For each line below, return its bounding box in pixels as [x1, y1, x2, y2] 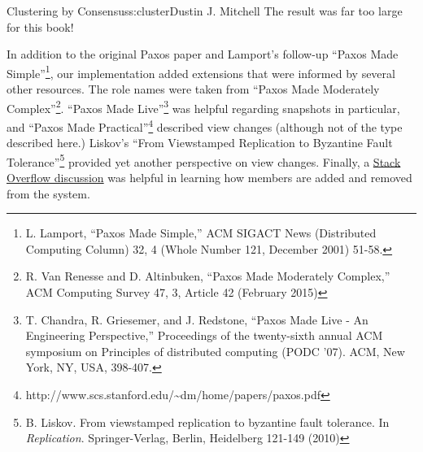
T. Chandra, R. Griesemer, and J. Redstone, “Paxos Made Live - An [25, 311, 368, 328]
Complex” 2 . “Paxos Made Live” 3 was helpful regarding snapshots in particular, [7, 97, 400, 116]
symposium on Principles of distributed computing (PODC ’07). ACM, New [25, 342, 405, 359]
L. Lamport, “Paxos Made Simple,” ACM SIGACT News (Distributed [25, 224, 377, 241]
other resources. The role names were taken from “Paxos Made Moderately [7, 80, 380, 98]
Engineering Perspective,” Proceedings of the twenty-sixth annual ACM [25, 327, 383, 344]
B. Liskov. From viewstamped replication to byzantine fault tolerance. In [25, 413, 390, 430]
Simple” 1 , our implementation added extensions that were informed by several [7, 62, 395, 81]
